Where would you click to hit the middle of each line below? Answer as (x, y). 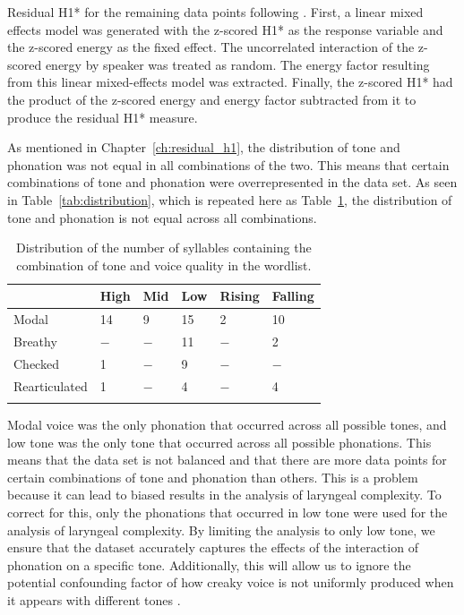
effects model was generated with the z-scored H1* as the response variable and (225, 29)
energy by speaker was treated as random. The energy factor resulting (237, 64)
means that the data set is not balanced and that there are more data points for (227, 460)
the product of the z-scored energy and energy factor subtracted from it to (212, 99)
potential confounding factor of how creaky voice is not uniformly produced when (231, 582)
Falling (293, 296)
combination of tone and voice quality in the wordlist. (164, 265)
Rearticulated (51, 385)
